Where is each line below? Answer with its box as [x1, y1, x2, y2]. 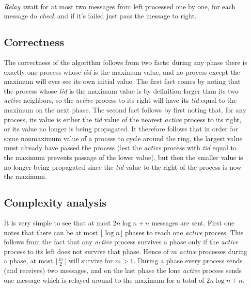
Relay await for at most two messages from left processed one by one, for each [4, 1, 235, 11]
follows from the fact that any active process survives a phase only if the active [4, 237, 238, 247]
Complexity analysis [4, 195, 107, 210]
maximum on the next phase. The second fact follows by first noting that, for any [4, 104, 247, 114]
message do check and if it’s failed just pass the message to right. [4, 11, 197, 21]
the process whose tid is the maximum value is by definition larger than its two [4, 85, 239, 96]
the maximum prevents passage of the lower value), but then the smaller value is [4, 152, 243, 162]
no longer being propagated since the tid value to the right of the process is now [4, 161, 242, 172]
